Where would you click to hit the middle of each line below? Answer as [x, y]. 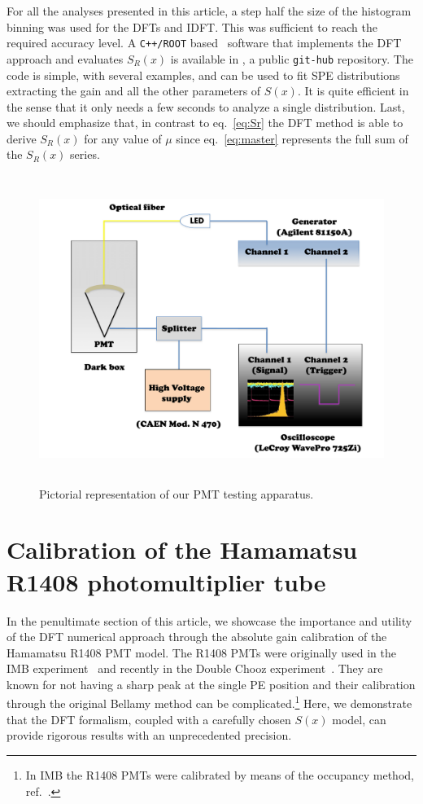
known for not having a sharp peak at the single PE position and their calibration [211, 684]
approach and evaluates [65, 58]
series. [85, 154]
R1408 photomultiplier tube [166, 581]
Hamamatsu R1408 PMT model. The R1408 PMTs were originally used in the [202, 652]
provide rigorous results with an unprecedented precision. [149, 735]
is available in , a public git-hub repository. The [292, 58]
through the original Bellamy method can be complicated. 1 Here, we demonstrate [209, 702]
